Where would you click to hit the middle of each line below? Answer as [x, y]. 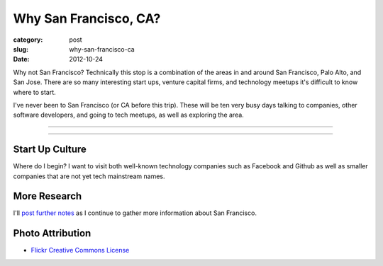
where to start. [34, 92]
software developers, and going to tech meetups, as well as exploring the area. [128, 115]
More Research [48, 196]
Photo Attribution [52, 233]
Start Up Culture [50, 150]
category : [28, 40]
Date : [21, 59]
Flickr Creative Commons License [80, 250]
